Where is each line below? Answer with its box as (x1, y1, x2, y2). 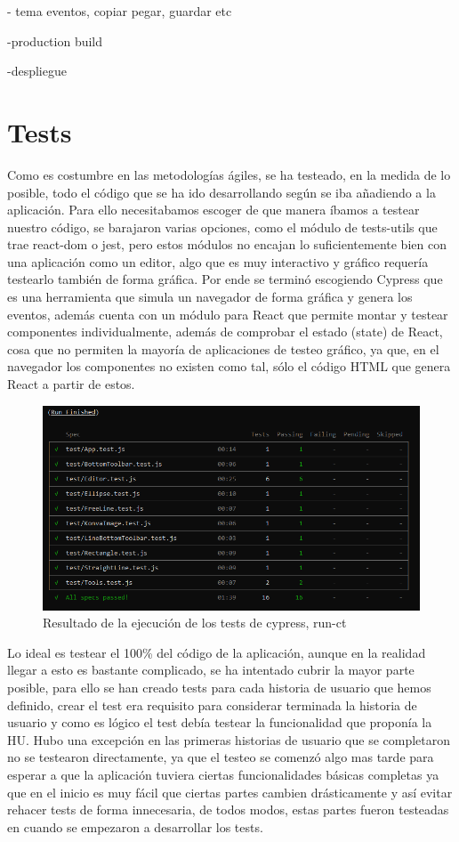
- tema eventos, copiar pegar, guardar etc (7, 2, 232, 20)
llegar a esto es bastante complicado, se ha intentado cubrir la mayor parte (7, 660, 415, 679)
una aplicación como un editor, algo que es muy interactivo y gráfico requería (7, 252, 429, 271)
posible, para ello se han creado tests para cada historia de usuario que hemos (7, 677, 431, 696)
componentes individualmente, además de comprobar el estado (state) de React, (7, 322, 443, 341)
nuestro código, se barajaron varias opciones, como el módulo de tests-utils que (7, 217, 438, 236)
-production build (7, 31, 103, 50)
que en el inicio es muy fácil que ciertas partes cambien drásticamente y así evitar (7, 782, 453, 801)
